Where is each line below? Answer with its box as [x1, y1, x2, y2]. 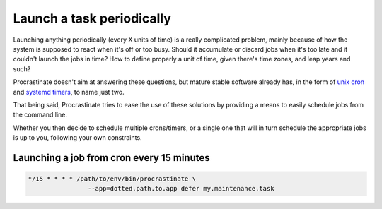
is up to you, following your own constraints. [13, 133, 142, 142]
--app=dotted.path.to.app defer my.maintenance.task [87, 184, 274, 193]
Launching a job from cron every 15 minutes [13, 152, 210, 164]
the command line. [13, 110, 67, 119]
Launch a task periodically [13, 11, 171, 26]
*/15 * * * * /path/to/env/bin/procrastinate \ [28, 175, 196, 183]
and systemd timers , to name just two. [13, 88, 125, 96]
